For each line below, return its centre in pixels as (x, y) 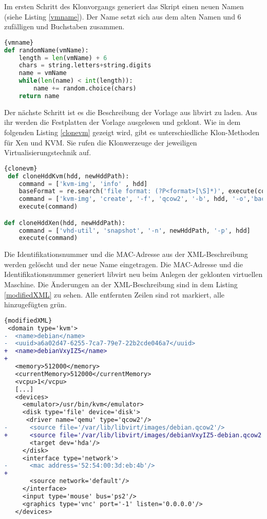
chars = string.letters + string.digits (85, 66)
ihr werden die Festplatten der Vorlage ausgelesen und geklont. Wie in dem (122, 122)
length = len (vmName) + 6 (63, 58)
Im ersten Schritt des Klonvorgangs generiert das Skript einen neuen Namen (124, 6)
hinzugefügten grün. (35, 304)
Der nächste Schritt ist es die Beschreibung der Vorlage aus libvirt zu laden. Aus (131, 112)
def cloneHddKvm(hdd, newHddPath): (69, 176)
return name (39, 96)
